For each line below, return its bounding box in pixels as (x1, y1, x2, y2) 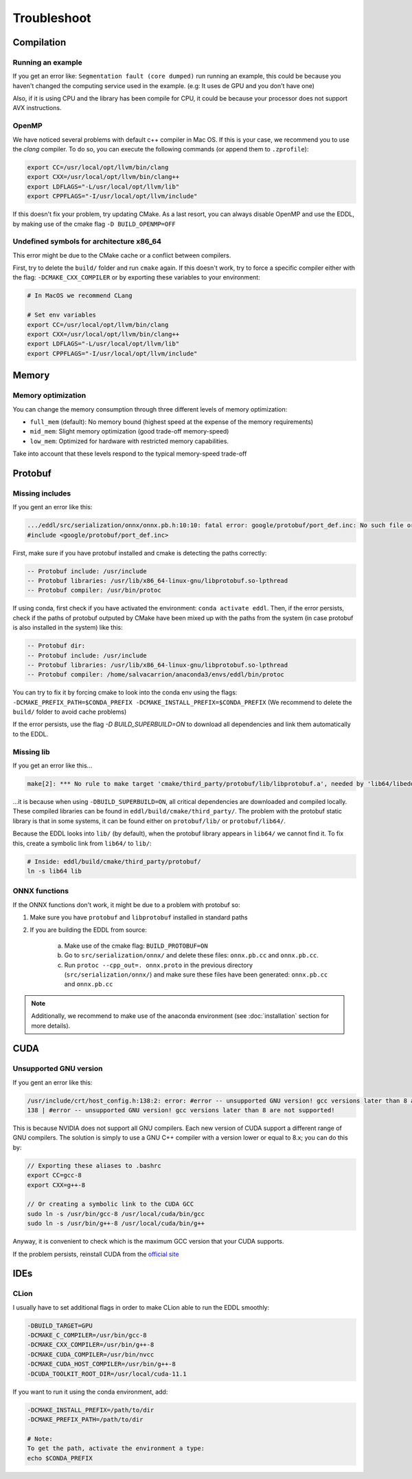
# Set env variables (27, 311, 96, 319)
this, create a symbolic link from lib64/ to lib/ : (12, 839, 152, 847)
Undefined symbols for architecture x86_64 (12, 237, 161, 246)
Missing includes (12, 489, 71, 498)
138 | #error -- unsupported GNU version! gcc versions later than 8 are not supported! (27, 1107, 336, 1114)
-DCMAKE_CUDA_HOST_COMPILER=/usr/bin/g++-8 (27, 1360, 176, 1368)
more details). (31, 1021, 71, 1030)
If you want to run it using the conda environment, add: (12, 1387, 168, 1396)
